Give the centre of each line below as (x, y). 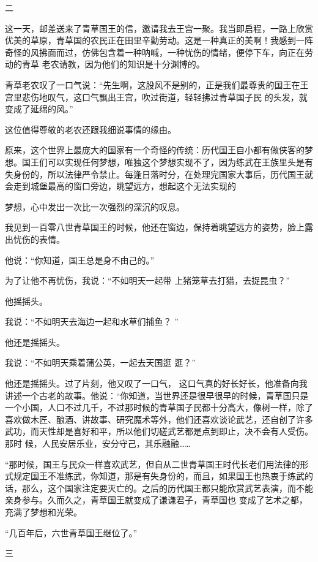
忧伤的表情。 (39, 239)
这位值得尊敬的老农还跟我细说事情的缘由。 (91, 129)
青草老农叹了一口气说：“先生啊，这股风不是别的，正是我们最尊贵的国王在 (153, 84)
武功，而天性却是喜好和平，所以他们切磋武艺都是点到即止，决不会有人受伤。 (159, 431)
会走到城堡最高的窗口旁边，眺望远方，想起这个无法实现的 (120, 186)
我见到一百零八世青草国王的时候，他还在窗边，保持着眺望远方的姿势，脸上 (155, 227)
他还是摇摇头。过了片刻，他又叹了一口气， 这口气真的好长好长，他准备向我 (156, 383)
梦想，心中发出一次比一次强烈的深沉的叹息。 (95, 206)
